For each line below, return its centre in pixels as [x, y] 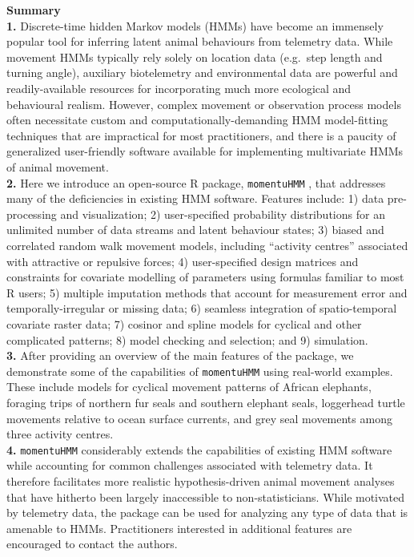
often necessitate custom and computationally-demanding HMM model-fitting [197, 120]
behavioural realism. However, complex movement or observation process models [204, 104]
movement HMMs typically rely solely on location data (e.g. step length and [195, 57]
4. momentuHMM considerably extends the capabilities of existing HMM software [199, 449]
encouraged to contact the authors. [92, 544]
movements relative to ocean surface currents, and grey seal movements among [199, 418]
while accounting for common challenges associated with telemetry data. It [190, 465]
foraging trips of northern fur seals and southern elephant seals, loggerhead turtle [206, 402]
